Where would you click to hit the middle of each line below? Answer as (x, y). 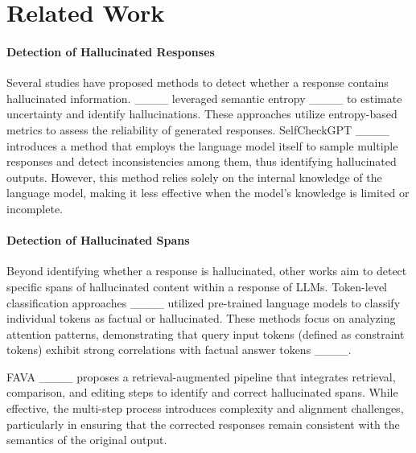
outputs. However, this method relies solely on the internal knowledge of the (194, 177)
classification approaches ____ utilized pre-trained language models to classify (204, 302)
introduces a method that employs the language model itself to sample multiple (202, 145)
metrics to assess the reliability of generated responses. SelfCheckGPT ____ (198, 129)
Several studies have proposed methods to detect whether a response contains (198, 82)
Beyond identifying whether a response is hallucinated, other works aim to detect (207, 271)
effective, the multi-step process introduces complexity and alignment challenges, (205, 408)
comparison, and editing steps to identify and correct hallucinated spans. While (202, 392)
